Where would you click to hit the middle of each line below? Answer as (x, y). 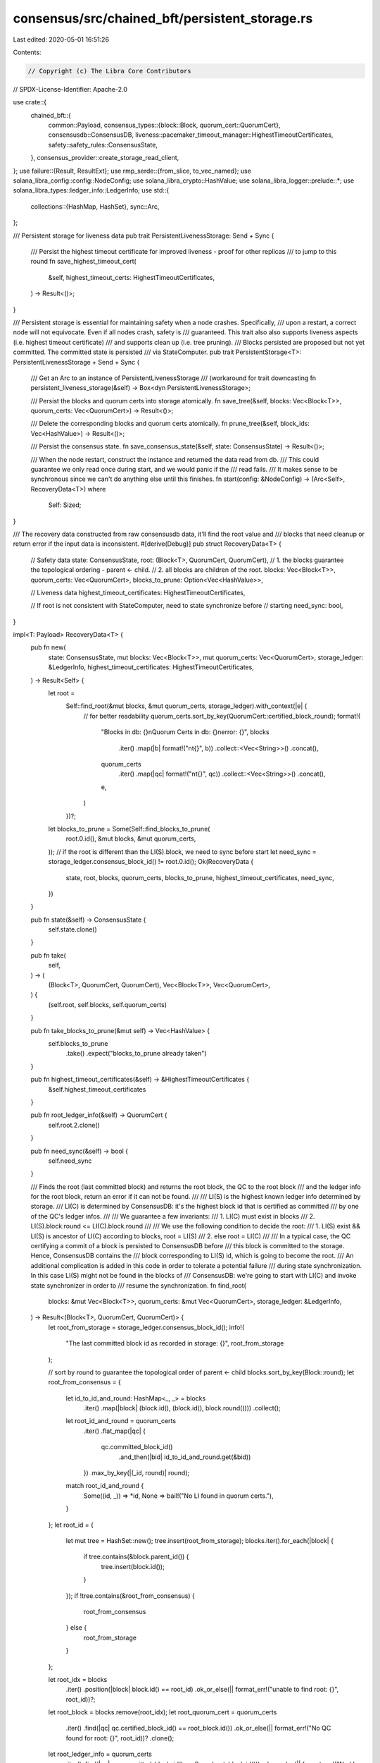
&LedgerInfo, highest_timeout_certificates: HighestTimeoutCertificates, (151, 667)
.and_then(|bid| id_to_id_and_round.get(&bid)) (185, 1457)
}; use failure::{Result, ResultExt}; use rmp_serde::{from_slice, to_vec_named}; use (132, 171)
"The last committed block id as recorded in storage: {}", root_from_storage (175, 1343)
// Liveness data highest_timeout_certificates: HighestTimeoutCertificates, (138, 592)
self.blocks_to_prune (78, 1043)
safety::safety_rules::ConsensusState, (103, 145)
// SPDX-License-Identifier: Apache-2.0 (70, 89)
